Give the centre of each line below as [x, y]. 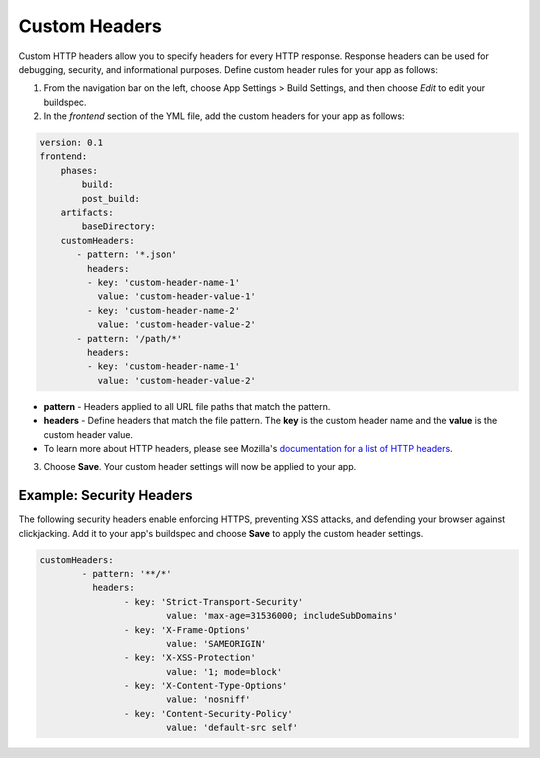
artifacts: [87, 213]
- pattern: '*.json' [126, 254]
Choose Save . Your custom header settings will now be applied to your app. [200, 467]
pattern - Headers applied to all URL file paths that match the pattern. [187, 406]
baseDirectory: [119, 226]
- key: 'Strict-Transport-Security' [213, 601]
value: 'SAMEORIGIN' [216, 643]
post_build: [110, 198]
